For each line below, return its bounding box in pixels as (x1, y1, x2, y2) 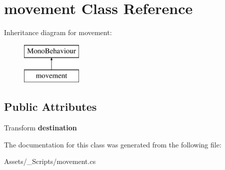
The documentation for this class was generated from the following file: (4, 139, 221, 149)
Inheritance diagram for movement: (4, 27, 112, 38)
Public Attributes (4, 99, 97, 114)
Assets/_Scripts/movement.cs (4, 156, 96, 166)
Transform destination (4, 122, 77, 133)
